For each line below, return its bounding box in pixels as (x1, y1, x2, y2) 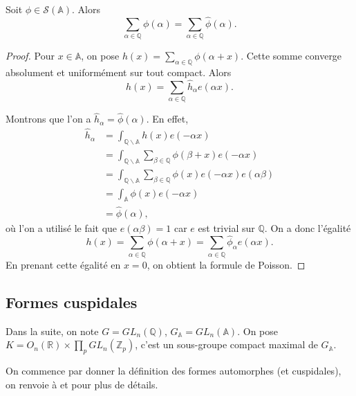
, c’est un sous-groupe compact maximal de (135, 337, 318, 352)
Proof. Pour (6, 48, 55, 63)
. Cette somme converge (241, 48, 342, 63)
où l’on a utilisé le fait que (6, 220, 118, 235)
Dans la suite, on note (6, 323, 99, 338)
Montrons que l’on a (6, 111, 91, 126)
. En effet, (146, 111, 189, 126)
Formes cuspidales (6, 291, 138, 312)
